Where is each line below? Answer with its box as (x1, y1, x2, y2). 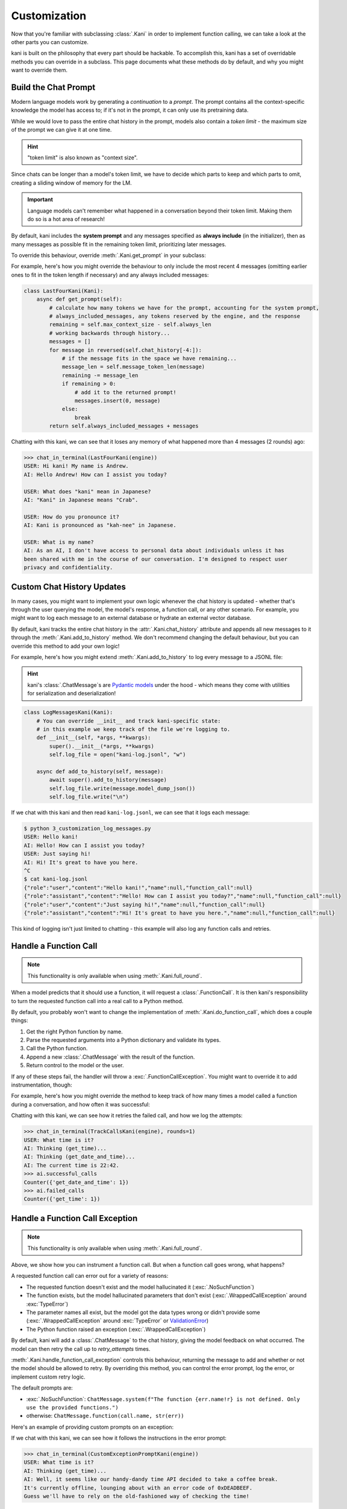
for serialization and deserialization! (27, 690, 116, 697)
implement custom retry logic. (11, 1373, 86, 1380)
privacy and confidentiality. (23, 564, 113, 571)
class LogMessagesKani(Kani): (23, 709, 113, 716)
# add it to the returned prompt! (74, 389, 177, 395)
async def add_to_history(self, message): (36, 768, 164, 775)
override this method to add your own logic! (11, 642, 120, 649)
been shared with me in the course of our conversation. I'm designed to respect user (23, 555, 288, 563)
